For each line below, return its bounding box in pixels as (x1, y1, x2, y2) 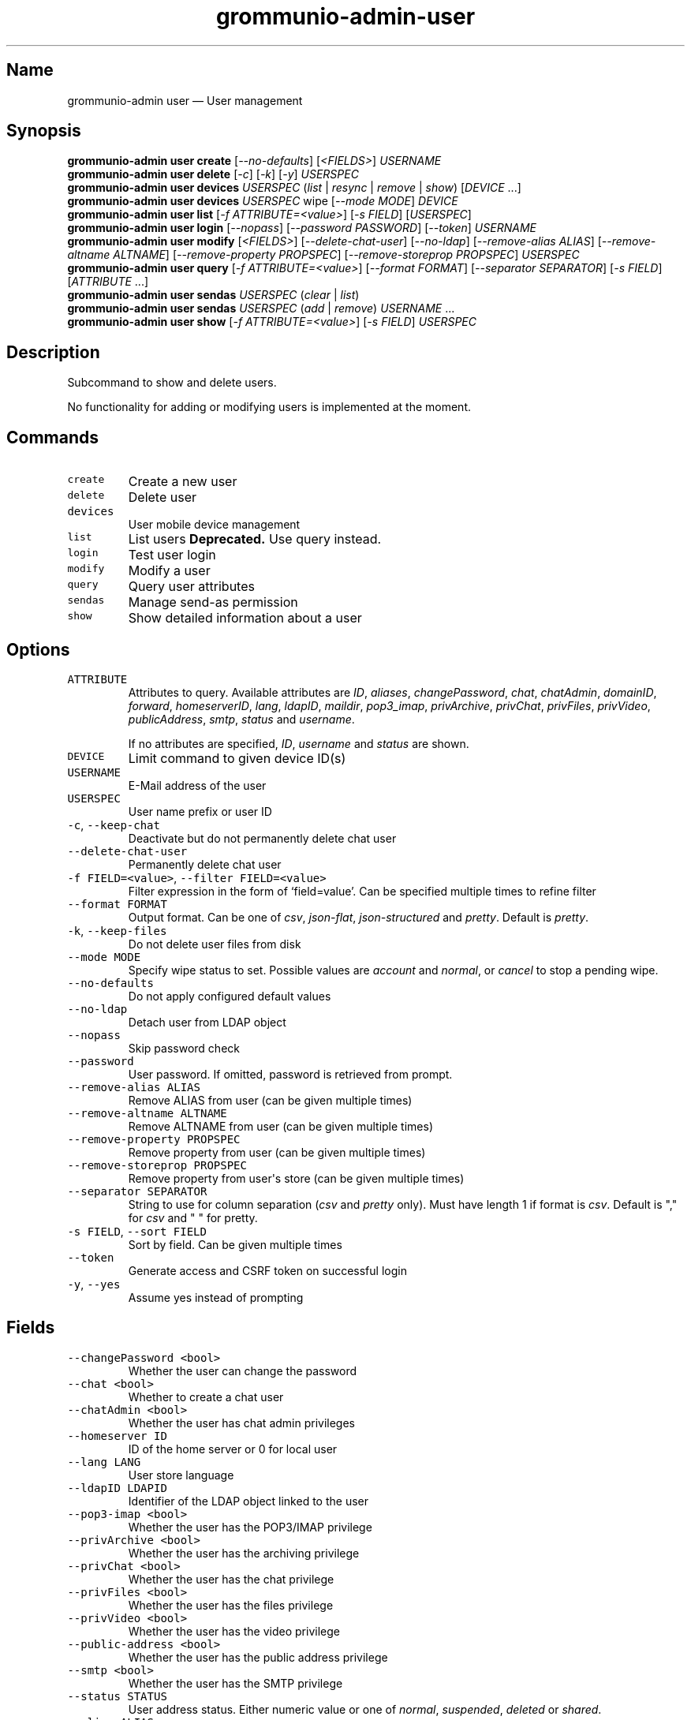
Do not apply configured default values (128, 989, 331, 1003)
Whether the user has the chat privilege (128, 1572, 334, 1586)
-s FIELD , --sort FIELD (67, 1224, 207, 1238)
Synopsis (6, 121, 81, 141)
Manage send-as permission (128, 594, 298, 611)
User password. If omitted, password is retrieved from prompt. (128, 1067, 453, 1081)
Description (6, 342, 100, 362)
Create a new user (128, 473, 237, 490)
